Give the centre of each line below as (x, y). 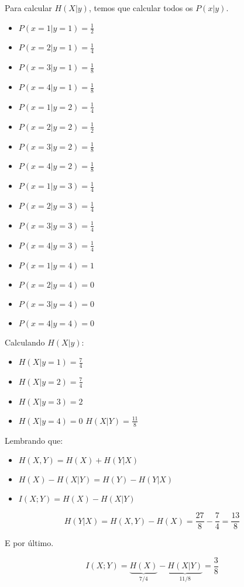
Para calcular (28, 8)
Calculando (25, 342)
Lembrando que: (34, 440)
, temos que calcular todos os (141, 8)
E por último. (29, 543)
